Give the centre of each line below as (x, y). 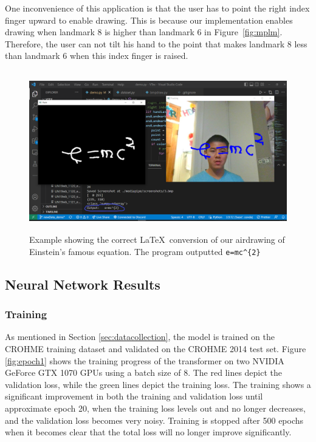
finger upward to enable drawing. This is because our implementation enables (149, 20)
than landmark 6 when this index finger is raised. (97, 56)
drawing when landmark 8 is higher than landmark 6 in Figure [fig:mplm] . (144, 32)
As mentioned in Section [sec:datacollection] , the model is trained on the (140, 337)
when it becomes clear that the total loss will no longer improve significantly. (148, 432)
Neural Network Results (83, 284)
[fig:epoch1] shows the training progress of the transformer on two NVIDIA (145, 360)
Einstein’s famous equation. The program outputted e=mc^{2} (145, 251)
